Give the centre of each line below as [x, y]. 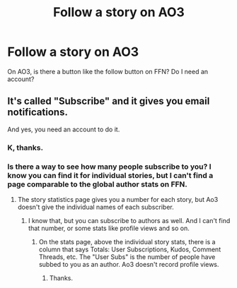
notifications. [38, 113]
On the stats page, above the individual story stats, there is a [127, 241]
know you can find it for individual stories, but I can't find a [110, 175]
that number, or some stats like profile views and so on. [109, 228]
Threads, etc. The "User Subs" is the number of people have [127, 257]
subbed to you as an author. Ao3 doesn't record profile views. [129, 264]
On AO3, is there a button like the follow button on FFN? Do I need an [108, 71]
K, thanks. [25, 148]
